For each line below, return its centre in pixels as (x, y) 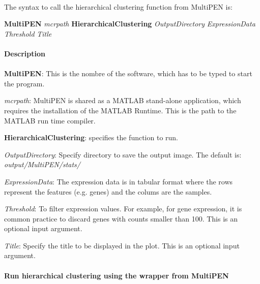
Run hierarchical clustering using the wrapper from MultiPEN (117, 275)
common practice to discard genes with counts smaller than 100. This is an (121, 218)
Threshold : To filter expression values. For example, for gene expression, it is (123, 209)
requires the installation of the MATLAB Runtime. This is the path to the (120, 110)
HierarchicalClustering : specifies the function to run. (91, 137)
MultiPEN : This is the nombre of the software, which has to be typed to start (128, 73)
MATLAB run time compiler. (50, 120)
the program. (24, 83)
